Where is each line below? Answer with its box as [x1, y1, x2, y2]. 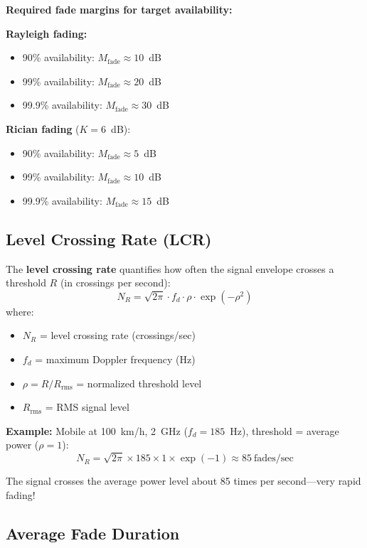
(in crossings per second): [60, 275, 171, 290]
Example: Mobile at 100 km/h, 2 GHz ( [6, 423, 188, 438]
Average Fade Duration [6, 522, 180, 544]
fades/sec [254, 453, 294, 464]
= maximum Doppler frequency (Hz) [35, 351, 196, 366]
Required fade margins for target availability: [6, 2, 233, 16]
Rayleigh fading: [6, 26, 87, 41]
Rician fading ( [6, 121, 80, 136]
